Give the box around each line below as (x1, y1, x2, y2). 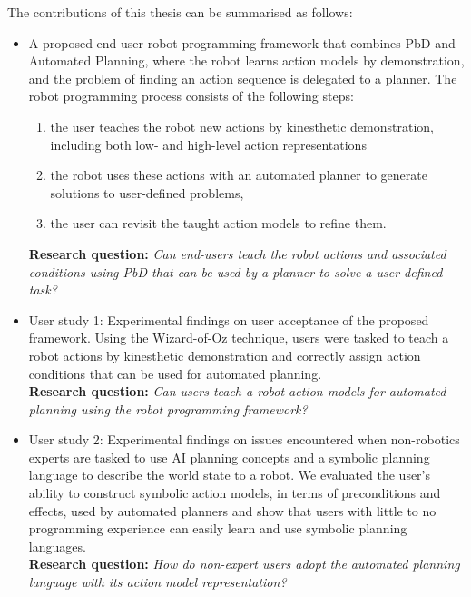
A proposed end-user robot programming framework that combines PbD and (28, 33, 456, 52)
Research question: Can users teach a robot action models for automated (28, 382, 446, 401)
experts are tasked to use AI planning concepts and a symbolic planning (28, 447, 430, 466)
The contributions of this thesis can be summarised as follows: (7, 3, 353, 21)
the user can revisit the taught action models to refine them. (50, 214, 387, 233)
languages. (28, 536, 86, 555)
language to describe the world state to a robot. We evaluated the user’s (28, 465, 431, 484)
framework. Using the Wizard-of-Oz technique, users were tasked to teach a (28, 328, 449, 347)
